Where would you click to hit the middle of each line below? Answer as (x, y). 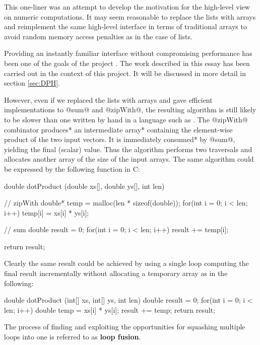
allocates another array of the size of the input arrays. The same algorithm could (129, 159)
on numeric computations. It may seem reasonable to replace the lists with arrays (130, 16)
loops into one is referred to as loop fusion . (73, 337)
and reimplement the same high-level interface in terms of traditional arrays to (125, 26)
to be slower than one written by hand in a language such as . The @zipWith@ (126, 119)
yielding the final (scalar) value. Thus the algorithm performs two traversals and (128, 149)
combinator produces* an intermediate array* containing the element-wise (118, 129)
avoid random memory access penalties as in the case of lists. (98, 36)
